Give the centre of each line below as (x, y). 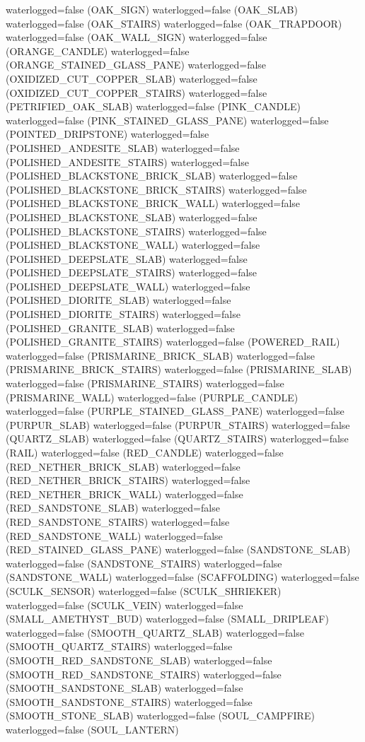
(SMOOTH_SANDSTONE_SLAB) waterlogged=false (124, 688)
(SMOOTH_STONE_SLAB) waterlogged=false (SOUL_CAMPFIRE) (160, 715)
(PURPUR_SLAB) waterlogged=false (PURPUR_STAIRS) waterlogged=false (178, 424)
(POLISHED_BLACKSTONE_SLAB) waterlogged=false (132, 217)
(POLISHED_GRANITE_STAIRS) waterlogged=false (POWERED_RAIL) (173, 342)
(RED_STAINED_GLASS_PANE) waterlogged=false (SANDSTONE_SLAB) (178, 549)
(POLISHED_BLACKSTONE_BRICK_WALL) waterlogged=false (153, 203)
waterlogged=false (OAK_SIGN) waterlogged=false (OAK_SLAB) (152, 9)
